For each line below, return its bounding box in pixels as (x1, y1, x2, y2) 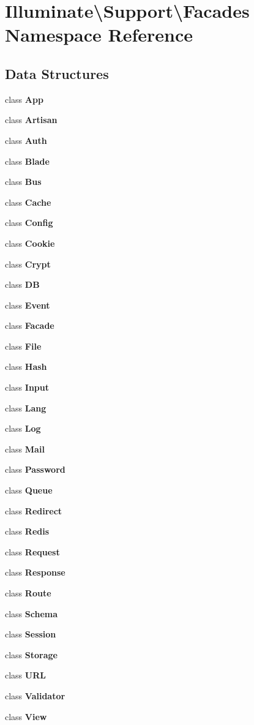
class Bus (5, 175, 42, 188)
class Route (5, 587, 51, 599)
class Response (5, 566, 65, 579)
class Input (5, 381, 50, 394)
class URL (5, 669, 46, 682)
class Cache (5, 195, 51, 208)
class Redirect (5, 504, 62, 517)
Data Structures (5, 64, 109, 83)
